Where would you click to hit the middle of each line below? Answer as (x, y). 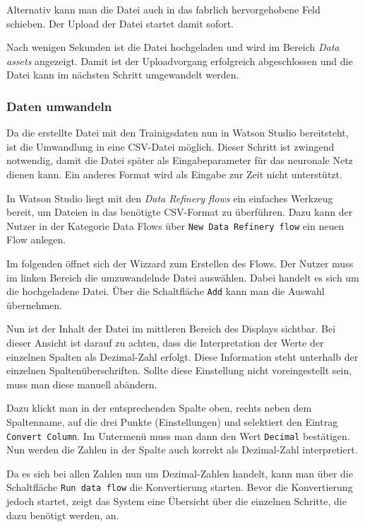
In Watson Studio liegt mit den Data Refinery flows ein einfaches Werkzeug (170, 198)
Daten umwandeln (59, 106)
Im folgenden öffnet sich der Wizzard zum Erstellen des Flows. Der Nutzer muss (180, 263)
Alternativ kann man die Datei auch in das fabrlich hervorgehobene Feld (163, 9)
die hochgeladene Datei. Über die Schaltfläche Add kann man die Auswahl (166, 291)
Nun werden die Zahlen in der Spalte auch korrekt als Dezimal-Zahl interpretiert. (182, 450)
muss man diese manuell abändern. (82, 384)
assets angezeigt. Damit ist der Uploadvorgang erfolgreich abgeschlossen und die (180, 60)
